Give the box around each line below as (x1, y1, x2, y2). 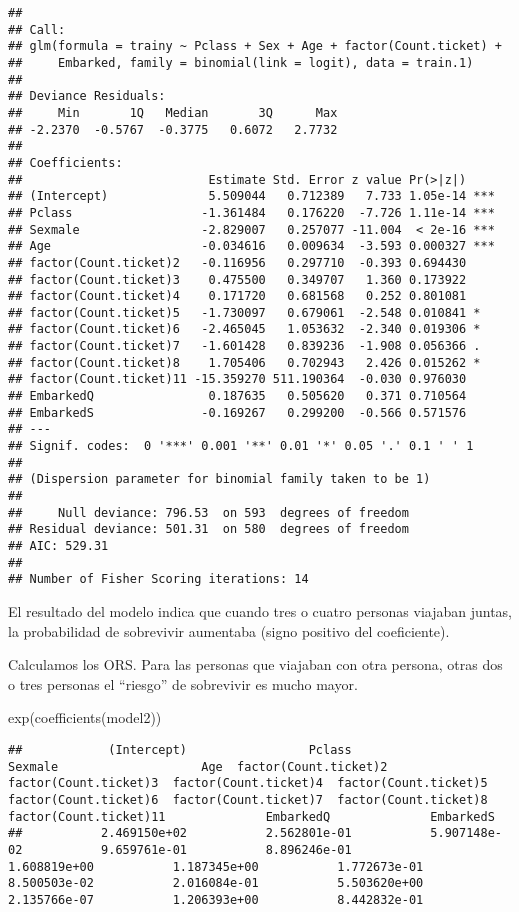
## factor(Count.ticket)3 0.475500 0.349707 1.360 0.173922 (8, 272, 467, 287)
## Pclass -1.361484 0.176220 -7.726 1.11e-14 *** (8, 205, 495, 220)
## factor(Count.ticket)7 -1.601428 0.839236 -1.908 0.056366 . (8, 339, 481, 354)
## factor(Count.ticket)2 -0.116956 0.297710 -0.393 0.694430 (8, 255, 467, 270)
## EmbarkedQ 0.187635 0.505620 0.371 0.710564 (8, 389, 467, 404)
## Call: (8, 22, 66, 37)
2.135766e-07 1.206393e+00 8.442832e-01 (8, 892, 424, 907)
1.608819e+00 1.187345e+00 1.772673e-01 (8, 859, 424, 874)
